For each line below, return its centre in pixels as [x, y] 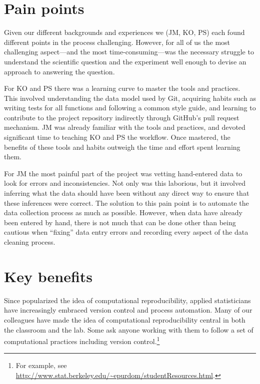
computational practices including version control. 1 [82, 340]
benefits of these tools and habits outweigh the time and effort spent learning [122, 147]
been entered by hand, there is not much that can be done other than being [120, 222]
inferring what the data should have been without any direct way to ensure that [127, 193]
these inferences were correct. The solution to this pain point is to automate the [126, 202]
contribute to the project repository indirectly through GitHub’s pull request [122, 117]
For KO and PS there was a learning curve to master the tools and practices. [122, 88]
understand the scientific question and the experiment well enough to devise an [125, 61]
